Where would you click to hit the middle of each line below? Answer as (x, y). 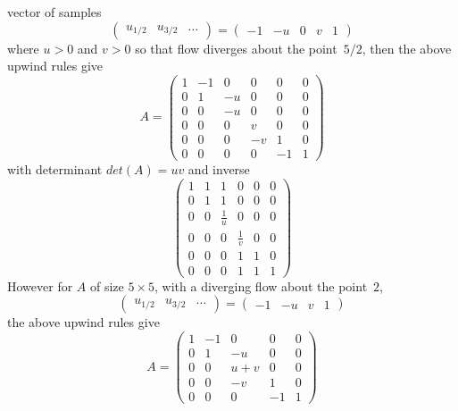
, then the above (407, 48)
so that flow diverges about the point (236, 48)
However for (40, 285)
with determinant (55, 169)
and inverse (219, 169)
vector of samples (54, 12)
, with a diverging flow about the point (261, 285)
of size (107, 285)
